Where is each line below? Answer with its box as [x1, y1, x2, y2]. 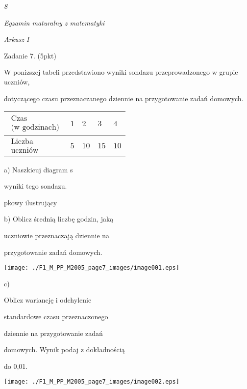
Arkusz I [4, 34, 29, 44]
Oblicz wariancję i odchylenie [4, 295, 92, 305]
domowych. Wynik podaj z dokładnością [4, 344, 125, 355]
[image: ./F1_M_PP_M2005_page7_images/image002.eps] [4, 378, 179, 386]
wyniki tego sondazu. [4, 181, 67, 191]
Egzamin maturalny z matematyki [4, 17, 105, 28]
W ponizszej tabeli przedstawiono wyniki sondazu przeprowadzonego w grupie [4, 67, 238, 77]
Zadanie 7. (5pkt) [4, 50, 56, 60]
